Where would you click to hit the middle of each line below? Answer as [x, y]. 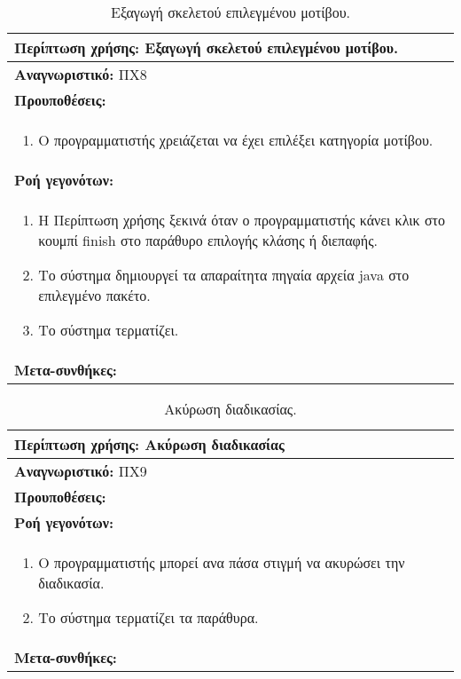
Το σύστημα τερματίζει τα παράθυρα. [148, 617]
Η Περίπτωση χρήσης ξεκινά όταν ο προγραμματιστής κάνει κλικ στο [242, 220]
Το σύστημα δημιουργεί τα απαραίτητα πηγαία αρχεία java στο [224, 275]
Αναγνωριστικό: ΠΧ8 [81, 74]
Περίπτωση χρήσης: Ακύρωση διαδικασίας [149, 444]
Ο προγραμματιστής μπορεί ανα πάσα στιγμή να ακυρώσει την [222, 562]
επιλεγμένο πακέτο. [94, 295]
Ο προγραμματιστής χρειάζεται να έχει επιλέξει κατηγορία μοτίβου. [236, 140]
